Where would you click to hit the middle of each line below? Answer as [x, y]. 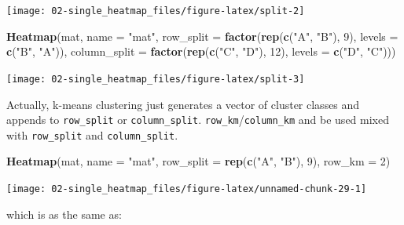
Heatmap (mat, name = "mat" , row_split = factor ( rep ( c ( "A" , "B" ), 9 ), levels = [202, 36]
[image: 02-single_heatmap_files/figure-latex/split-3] [156, 79]
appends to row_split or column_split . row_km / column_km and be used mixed [198, 120]
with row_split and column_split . [92, 134]
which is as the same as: [64, 214]
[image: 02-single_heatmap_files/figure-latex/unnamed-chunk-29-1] [187, 189]
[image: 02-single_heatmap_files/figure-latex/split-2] [156, 11]
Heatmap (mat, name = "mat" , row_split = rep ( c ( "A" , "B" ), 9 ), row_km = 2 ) [198, 161]
